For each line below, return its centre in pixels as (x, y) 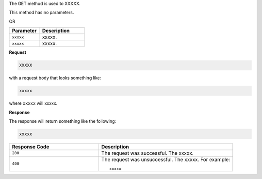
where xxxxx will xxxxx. (33, 103)
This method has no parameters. (41, 13)
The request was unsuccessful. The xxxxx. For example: (166, 159)
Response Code (31, 146)
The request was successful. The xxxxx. (147, 153)
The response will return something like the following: (63, 121)
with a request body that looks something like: (55, 78)
